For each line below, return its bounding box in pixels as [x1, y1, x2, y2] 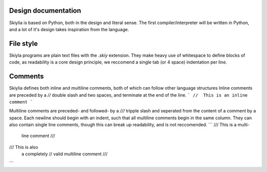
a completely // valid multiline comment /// [21, 151, 108, 157]
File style [9, 39, 38, 48]
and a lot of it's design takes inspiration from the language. [9, 26, 129, 32]
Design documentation [9, 6, 82, 15]
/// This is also [9, 144, 38, 150]
